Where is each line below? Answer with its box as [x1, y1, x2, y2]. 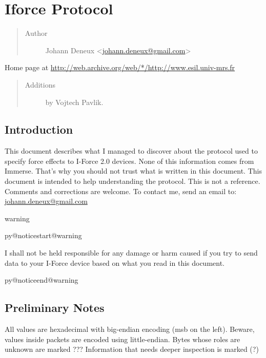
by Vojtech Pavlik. [45, 96, 104, 107]
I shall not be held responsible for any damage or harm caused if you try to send [5, 247, 258, 258]
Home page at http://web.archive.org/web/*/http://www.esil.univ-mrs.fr [5, 62, 235, 73]
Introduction [5, 121, 73, 137]
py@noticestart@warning [5, 230, 82, 241]
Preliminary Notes [5, 300, 105, 315]
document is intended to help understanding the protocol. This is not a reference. [5, 176, 260, 186]
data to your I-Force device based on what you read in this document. [5, 257, 225, 268]
